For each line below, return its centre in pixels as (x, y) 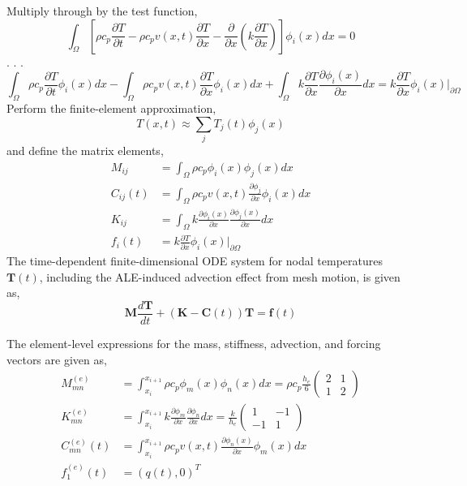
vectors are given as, (57, 359)
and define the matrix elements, (85, 151)
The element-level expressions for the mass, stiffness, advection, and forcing (194, 343)
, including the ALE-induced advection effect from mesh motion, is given (220, 276)
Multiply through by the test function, (102, 11)
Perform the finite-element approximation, (111, 108)
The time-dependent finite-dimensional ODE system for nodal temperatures (195, 261)
